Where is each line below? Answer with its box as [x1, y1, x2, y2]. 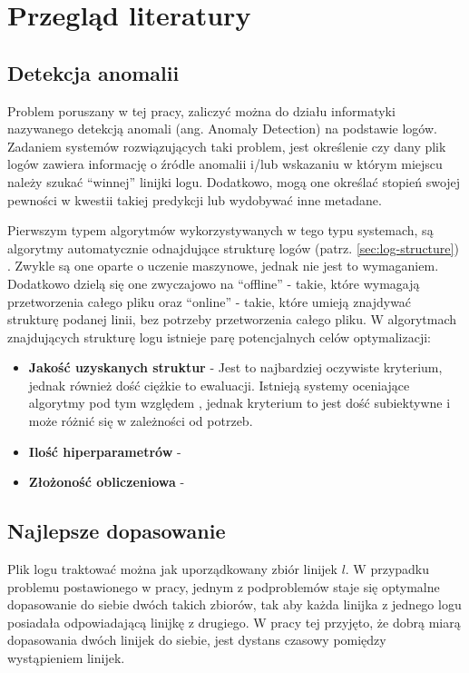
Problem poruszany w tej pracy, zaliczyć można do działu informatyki [7, 101, 396, 120]
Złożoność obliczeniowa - [28, 472, 185, 491]
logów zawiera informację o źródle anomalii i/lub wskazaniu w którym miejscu [7, 154, 443, 173]
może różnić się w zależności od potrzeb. [28, 411, 253, 431]
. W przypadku [345, 559, 430, 579]
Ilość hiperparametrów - [28, 441, 181, 460]
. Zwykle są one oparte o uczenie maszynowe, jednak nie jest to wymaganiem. [7, 256, 439, 275]
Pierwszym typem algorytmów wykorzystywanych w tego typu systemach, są [7, 221, 434, 240]
